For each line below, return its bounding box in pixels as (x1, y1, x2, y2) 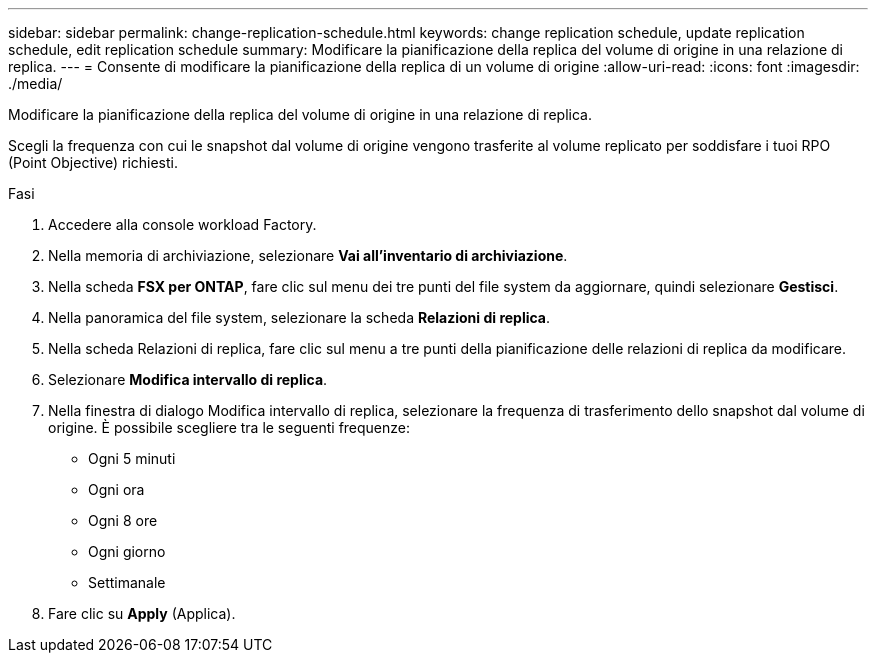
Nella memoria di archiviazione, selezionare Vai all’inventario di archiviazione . (48, 247, 568, 264)
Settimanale (88, 574, 166, 591)
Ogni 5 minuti (88, 450, 176, 467)
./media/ (8, 75, 63, 92)
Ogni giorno (88, 543, 166, 560)
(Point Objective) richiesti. (8, 154, 179, 171)
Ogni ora (88, 481, 145, 498)
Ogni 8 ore (88, 512, 158, 529)
